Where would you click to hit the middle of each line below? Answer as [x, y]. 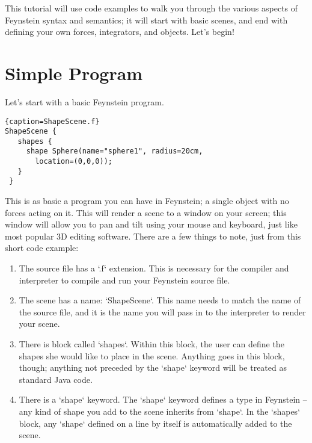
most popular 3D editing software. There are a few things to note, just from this [153, 236]
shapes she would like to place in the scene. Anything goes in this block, [152, 355]
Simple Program [74, 73]
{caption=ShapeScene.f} [52, 121]
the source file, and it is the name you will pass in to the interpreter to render [162, 311]
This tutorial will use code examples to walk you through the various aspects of [151, 8]
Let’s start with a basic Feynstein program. [84, 101]
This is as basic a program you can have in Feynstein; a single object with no [147, 201]
